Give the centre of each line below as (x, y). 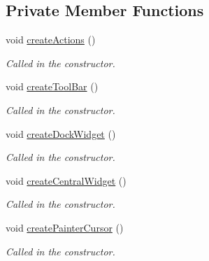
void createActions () (51, 40)
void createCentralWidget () (66, 180)
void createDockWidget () (61, 133)
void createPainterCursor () (65, 227)
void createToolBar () (52, 86)
